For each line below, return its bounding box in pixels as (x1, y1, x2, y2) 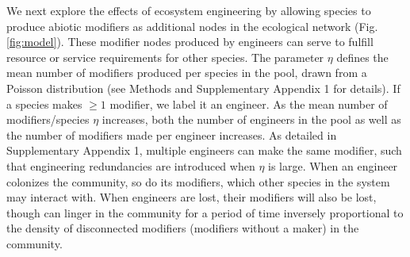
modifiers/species (6, 111, 90, 128)
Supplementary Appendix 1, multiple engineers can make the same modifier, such (6, 142, 402, 159)
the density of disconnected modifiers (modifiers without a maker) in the (6, 220, 359, 236)
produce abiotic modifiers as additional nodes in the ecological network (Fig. (6, 17, 378, 34)
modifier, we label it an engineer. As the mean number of (109, 95, 388, 112)
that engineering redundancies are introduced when (6, 157, 255, 174)
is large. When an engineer (268, 157, 398, 174)
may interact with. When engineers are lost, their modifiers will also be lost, (6, 189, 377, 205)
